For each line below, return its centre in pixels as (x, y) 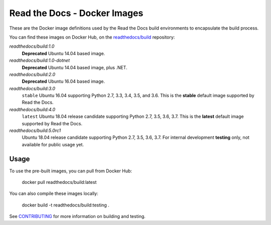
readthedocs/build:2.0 (32, 74)
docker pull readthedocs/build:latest (59, 182)
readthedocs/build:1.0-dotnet (40, 61)
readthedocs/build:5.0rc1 (35, 131)
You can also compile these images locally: (54, 193)
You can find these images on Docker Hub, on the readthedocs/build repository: (92, 37)
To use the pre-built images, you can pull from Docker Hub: (71, 171)
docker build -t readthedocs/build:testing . (66, 205)
